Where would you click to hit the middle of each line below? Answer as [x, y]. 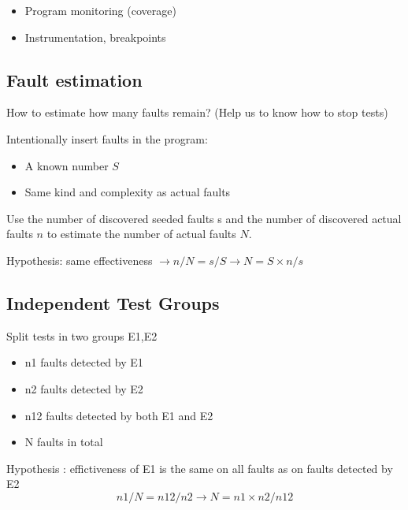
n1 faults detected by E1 [84, 362]
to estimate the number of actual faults [141, 234]
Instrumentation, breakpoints [95, 37]
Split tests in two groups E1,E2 [82, 335]
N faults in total [64, 442]
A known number [67, 165]
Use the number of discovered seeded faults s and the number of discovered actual [204, 218]
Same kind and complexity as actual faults [128, 192]
